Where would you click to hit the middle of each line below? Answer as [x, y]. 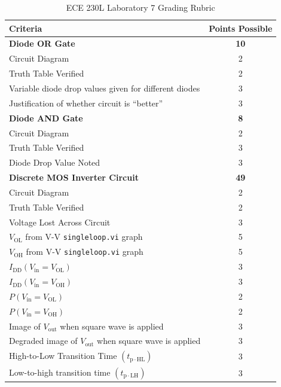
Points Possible [241, 28]
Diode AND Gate [46, 118]
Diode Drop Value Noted [55, 162]
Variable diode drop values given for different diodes [105, 88]
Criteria [26, 28]
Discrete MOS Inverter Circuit [74, 177]
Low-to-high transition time [60, 372]
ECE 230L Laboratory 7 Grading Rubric [140, 7]
